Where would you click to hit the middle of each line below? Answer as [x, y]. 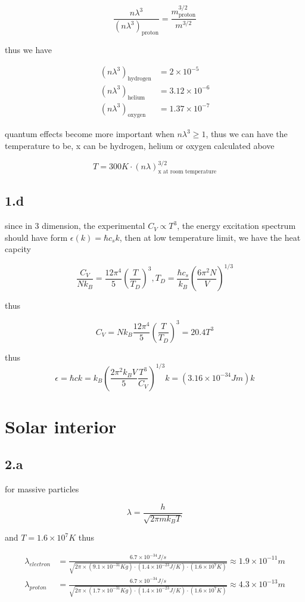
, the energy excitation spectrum [236, 226]
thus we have [29, 49]
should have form [36, 237]
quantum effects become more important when [90, 134]
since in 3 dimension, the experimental [75, 226]
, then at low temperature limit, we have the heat [210, 237]
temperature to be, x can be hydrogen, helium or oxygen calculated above [140, 146]
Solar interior [61, 426]
